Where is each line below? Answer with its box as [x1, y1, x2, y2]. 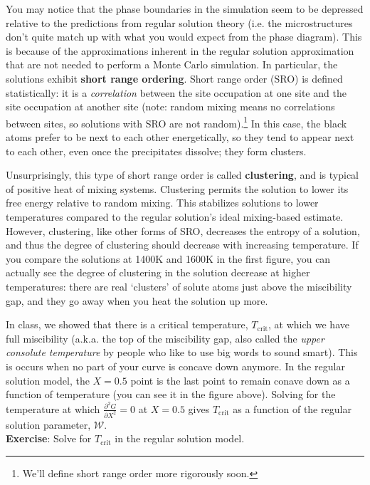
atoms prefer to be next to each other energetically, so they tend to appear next [6, 130, 354, 144]
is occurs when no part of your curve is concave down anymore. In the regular [6, 358, 345, 373]
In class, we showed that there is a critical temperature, [6, 317, 248, 332]
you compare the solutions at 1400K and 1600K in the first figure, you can [6, 251, 331, 266]
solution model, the [6, 372, 90, 387]
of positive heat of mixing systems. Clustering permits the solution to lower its [6, 181, 349, 196]
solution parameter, [6, 417, 91, 432]
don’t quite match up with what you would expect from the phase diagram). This [6, 29, 362, 44]
